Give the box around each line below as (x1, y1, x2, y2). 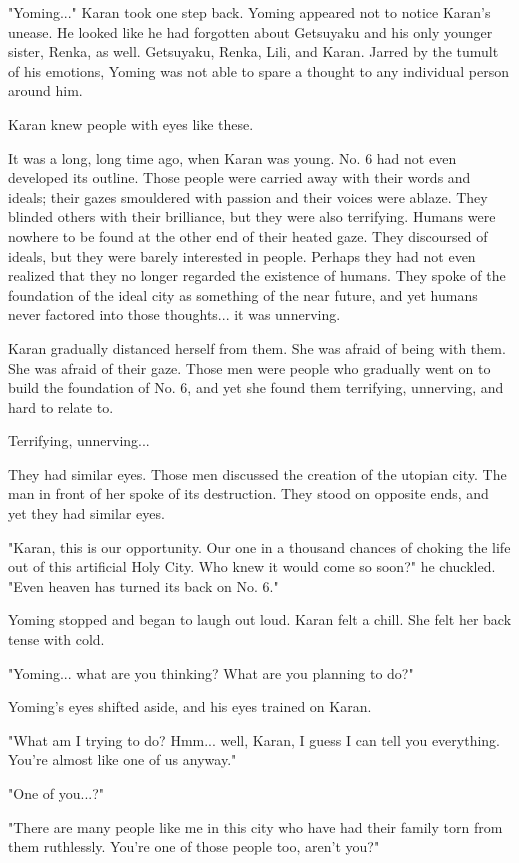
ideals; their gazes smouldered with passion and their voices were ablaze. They (8, 186, 488, 207)
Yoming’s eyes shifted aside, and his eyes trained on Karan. (8, 696, 372, 717)
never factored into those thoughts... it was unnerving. (8, 304, 341, 325)
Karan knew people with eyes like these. (8, 113, 254, 134)
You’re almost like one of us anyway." (8, 749, 237, 770)
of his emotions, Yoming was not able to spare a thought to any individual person (8, 60, 509, 81)
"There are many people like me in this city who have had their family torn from (8, 816, 503, 837)
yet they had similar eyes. (8, 503, 165, 524)
